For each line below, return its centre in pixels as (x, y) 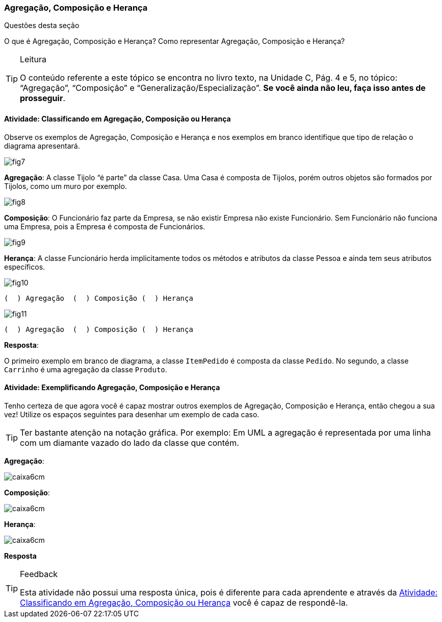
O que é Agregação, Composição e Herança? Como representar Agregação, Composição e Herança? (175, 41)
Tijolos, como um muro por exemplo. (66, 186)
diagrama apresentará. (42, 146)
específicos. (25, 267)
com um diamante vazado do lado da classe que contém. (129, 442)
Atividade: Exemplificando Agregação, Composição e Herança (112, 388)
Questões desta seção (42, 26)
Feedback (39, 574)
